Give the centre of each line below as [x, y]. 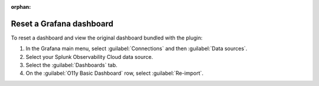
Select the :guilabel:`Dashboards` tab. [71, 65]
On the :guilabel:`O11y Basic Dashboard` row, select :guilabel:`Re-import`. [115, 73]
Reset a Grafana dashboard [62, 24]
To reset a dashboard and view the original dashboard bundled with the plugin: [107, 38]
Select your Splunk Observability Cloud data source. [89, 57]
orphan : [21, 7]
